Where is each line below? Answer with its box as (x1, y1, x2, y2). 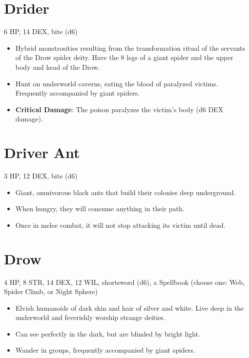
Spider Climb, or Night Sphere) (4, 286, 98, 297)
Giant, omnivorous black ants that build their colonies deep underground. (15, 187, 236, 197)
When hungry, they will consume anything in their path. (15, 203, 185, 214)
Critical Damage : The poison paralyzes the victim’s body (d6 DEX (15, 104, 224, 114)
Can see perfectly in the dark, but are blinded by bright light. (15, 328, 201, 338)
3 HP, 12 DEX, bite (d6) (4, 171, 78, 180)
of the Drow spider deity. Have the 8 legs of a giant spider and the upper (15, 52, 233, 62)
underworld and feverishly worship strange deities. (15, 312, 166, 322)
